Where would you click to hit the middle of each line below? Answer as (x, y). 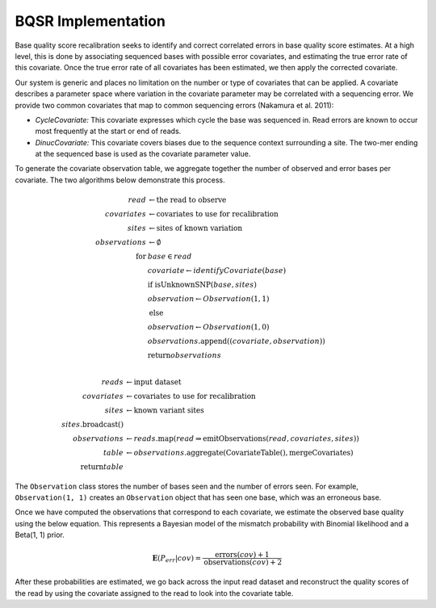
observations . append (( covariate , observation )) (237, 342)
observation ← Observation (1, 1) (208, 299)
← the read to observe (188, 200)
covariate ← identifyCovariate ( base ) (217, 271)
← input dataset (154, 382)
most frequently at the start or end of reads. (108, 131)
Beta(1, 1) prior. (40, 535)
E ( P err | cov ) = (177, 559)
